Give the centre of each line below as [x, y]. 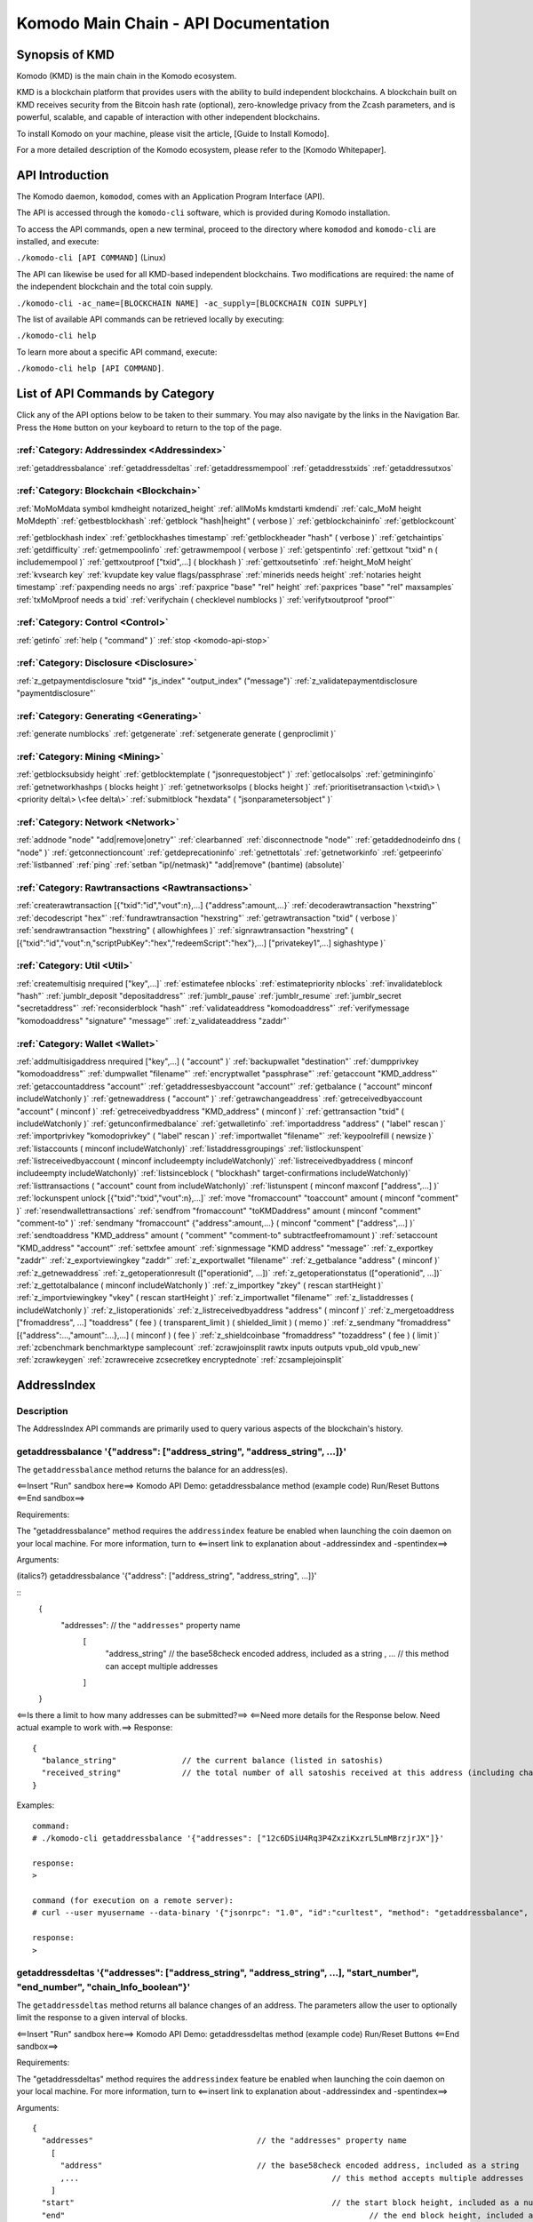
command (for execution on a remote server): [133, 1900]
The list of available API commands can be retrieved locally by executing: [150, 319]
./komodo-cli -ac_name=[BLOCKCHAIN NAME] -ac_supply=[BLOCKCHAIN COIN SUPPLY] [192, 303]
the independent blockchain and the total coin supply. [115, 287]
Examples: [36, 1805]
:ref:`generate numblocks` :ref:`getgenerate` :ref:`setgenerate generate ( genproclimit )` [176, 734]
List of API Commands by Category [115, 394]
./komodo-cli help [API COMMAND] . [90, 368]
